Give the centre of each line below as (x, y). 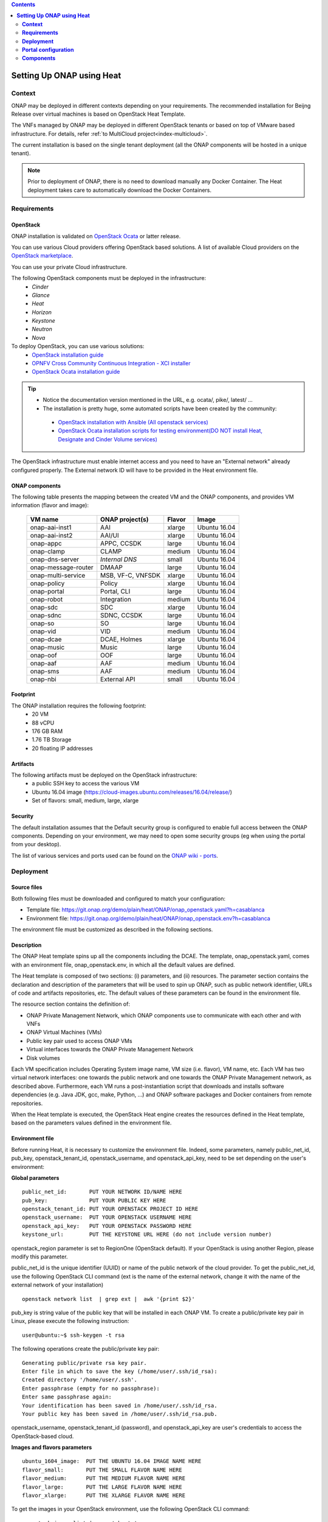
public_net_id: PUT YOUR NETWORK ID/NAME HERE (102, 1192)
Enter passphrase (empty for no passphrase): (91, 1388)
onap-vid (43, 631)
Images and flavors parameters (52, 1447)
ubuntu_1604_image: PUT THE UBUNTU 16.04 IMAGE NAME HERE (112, 1461)
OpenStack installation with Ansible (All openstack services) (133, 422)
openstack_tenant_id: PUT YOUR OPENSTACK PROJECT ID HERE (110, 1209)
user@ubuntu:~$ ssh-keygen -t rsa (73, 1335)
